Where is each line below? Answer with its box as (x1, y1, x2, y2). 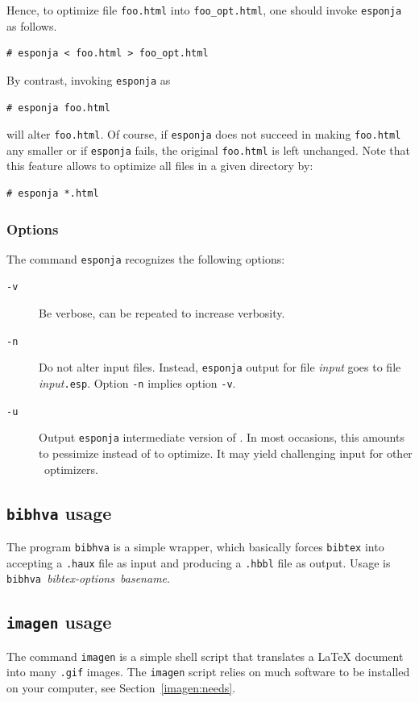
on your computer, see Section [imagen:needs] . (6, 679, 236, 696)
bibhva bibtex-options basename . (6, 570, 170, 587)
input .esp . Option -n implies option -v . (39, 375, 236, 392)
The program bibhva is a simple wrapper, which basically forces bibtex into (6, 538, 384, 555)
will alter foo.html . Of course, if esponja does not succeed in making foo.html (6, 126, 401, 143)
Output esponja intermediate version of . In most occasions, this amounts (39, 429, 404, 446)
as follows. (6, 17, 57, 34)
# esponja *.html (6, 188, 99, 199)
